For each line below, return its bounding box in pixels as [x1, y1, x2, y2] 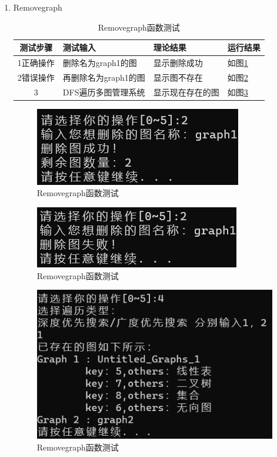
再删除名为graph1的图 [62, 71, 145, 83]
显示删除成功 [153, 57, 203, 69]
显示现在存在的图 [153, 85, 219, 98]
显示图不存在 [153, 71, 203, 83]
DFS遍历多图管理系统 [62, 85, 145, 98]
